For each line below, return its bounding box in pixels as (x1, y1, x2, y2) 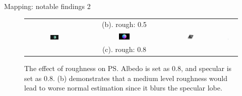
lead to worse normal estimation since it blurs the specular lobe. (24, 82, 222, 93)
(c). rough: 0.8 (102, 44, 147, 54)
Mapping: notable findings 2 (4, 1, 91, 11)
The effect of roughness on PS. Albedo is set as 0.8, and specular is (24, 63, 232, 73)
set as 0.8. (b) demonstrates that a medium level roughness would (24, 72, 228, 83)
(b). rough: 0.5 (102, 19, 147, 29)
